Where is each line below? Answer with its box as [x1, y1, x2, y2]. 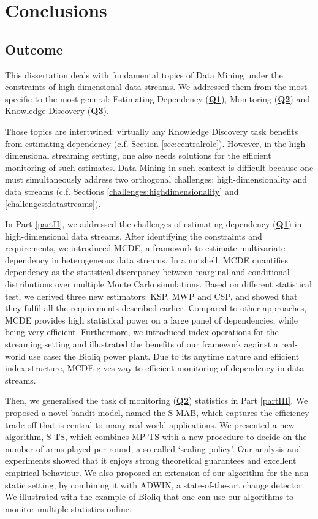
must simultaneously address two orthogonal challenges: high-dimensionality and [5, 173, 307, 186]
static [5, 478, 26, 491]
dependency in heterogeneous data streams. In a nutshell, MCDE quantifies [5, 253, 289, 266]
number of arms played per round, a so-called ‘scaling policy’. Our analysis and [5, 442, 301, 455]
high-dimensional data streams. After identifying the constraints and [5, 229, 262, 242]
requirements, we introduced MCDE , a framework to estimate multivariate [5, 241, 286, 254]
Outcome [5, 39, 63, 58]
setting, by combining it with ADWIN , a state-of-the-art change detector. [28, 478, 305, 491]
